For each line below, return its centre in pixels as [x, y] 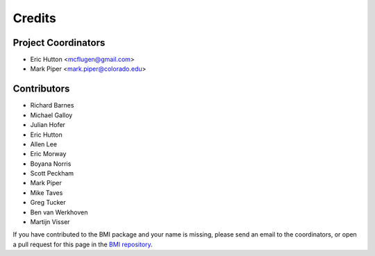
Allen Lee [44, 144]
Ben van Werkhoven [59, 212]
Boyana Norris [51, 164]
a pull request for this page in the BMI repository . [83, 244]
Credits [35, 18]
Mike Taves [47, 193]
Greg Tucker [48, 203]
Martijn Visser [50, 222]
